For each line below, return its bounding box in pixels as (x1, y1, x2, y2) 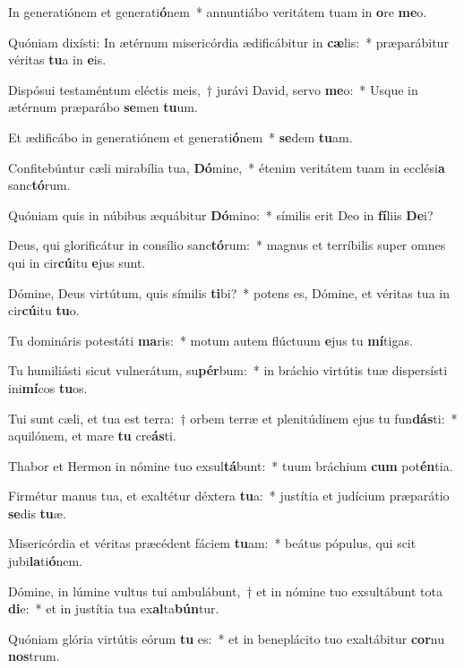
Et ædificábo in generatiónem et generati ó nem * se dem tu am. (8, 127, 353, 146)
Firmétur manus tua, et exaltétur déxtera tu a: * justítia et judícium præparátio (8, 486, 450, 505)
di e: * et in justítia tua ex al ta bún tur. (8, 599, 219, 618)
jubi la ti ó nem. (8, 552, 83, 570)
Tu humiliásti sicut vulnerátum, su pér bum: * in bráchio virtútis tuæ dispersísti (8, 361, 448, 380)
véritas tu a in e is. (8, 50, 107, 69)
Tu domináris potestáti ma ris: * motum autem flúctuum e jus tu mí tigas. (8, 330, 413, 349)
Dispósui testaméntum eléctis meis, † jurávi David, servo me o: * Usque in (8, 80, 418, 98)
